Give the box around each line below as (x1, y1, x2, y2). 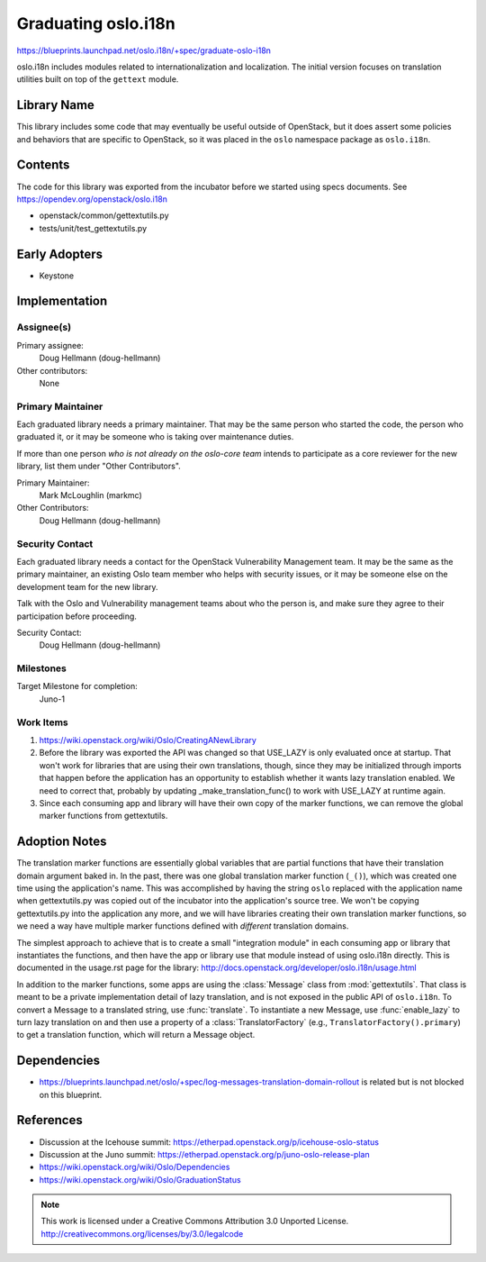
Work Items (16, 716, 68, 729)
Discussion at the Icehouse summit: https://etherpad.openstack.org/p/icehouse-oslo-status (39, 1136, 380, 1148)
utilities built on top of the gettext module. (16, 74, 179, 85)
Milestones (16, 662, 67, 675)
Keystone (39, 270, 75, 281)
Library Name (16, 97, 94, 113)
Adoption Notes (16, 834, 107, 849)
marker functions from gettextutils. (39, 811, 168, 822)
